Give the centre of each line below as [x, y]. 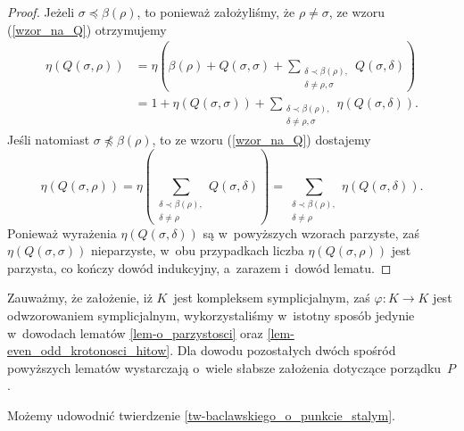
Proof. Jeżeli [41, 12]
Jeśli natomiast [49, 140]
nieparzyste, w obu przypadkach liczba [197, 250]
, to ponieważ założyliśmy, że [216, 12]
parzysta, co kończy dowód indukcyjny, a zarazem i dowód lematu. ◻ [199, 267]
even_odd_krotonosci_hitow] [89, 350]
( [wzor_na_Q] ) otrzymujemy [87, 29]
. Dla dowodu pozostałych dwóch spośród [283, 350]
